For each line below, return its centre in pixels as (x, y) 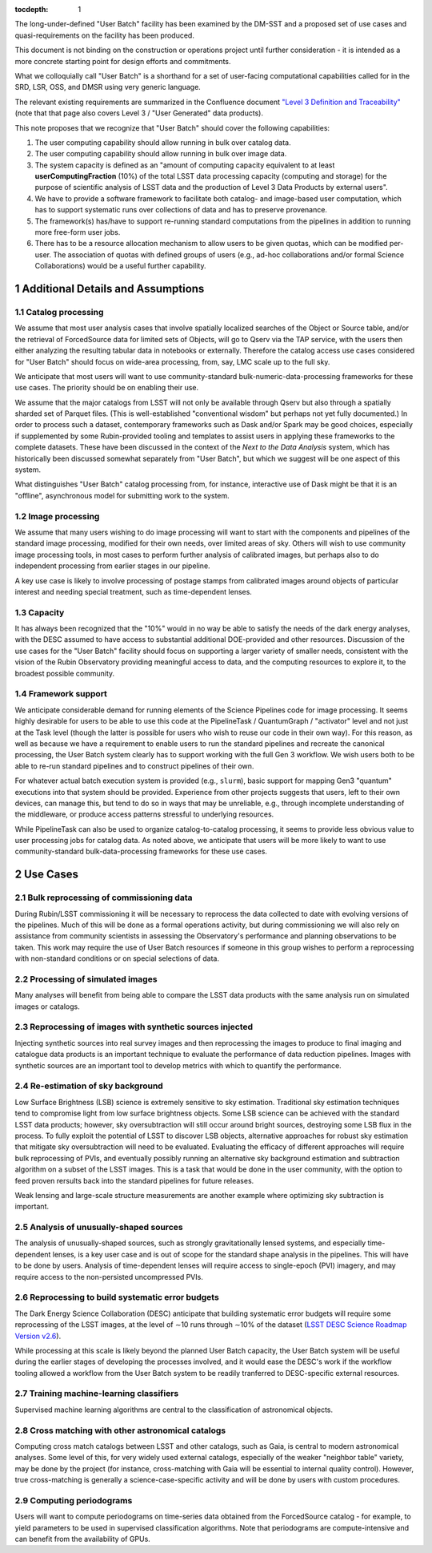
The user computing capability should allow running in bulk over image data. (161, 154)
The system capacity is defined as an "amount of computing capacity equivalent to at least (185, 165)
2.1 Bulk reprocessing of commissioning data (104, 898)
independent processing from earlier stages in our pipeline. (113, 566)
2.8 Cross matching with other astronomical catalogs (120, 1430)
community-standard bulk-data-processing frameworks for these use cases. (141, 851)
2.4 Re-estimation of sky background (89, 1086)
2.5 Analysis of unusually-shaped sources (99, 1228)
